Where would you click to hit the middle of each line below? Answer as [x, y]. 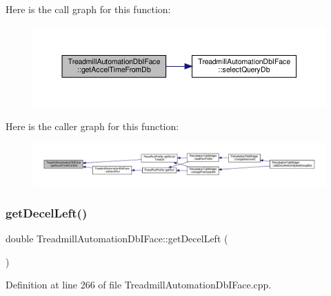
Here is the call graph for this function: [88, 9]
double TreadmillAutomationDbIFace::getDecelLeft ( [117, 238]
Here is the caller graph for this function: [92, 126]
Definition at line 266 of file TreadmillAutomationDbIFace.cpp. [139, 285]
